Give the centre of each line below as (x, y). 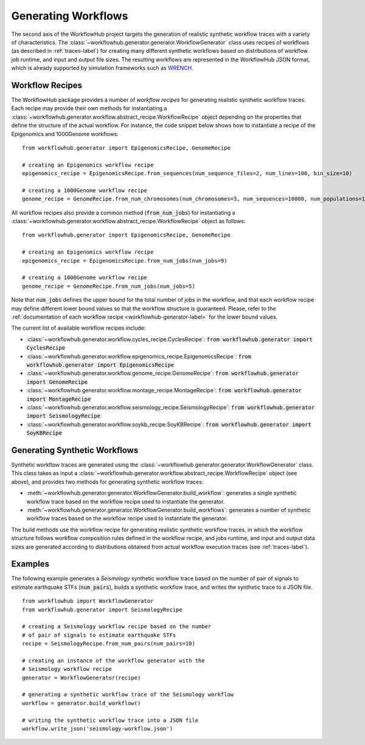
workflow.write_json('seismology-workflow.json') (98, 729)
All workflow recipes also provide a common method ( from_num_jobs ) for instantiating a (123, 212)
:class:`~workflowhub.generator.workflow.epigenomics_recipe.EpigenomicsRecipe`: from (139, 356)
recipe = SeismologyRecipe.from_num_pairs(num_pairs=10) (109, 644)
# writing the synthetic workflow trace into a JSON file (110, 720)
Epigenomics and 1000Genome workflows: (65, 134)
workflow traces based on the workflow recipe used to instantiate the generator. (127, 518)
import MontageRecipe (59, 399)
